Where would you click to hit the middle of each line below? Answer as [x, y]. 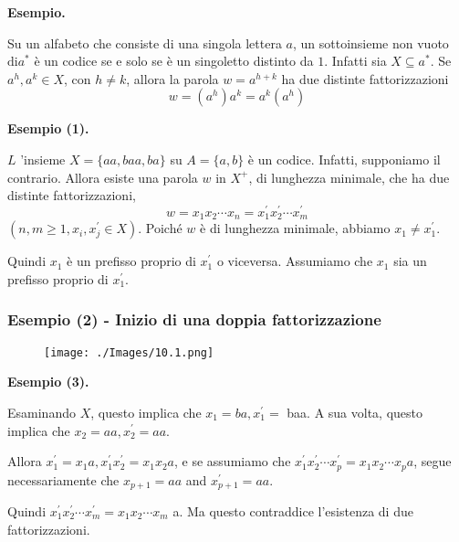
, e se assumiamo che [233, 461]
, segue [433, 461]
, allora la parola [172, 78]
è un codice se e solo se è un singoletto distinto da [174, 61]
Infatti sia [359, 61]
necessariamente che [63, 479]
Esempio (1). [48, 128]
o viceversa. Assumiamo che [295, 261]
